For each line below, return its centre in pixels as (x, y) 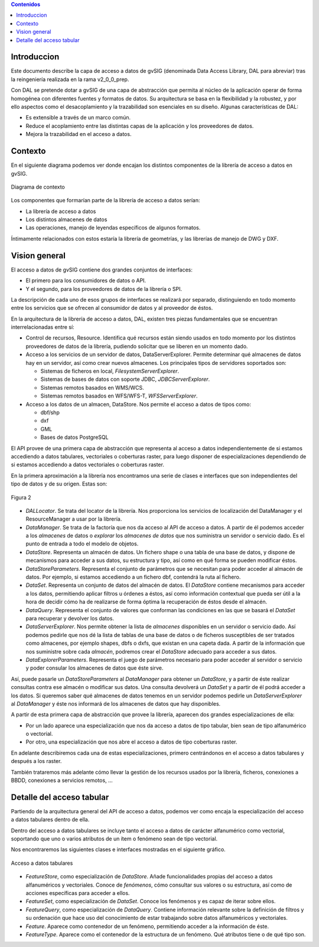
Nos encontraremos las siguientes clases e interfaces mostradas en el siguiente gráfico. (118, 849)
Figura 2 (21, 497)
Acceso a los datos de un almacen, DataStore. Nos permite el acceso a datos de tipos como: (138, 404)
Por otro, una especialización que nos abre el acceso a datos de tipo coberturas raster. (131, 742)
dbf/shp (50, 412)
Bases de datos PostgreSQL (74, 437)
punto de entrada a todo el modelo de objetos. (82, 544)
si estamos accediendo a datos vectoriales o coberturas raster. (88, 465)
